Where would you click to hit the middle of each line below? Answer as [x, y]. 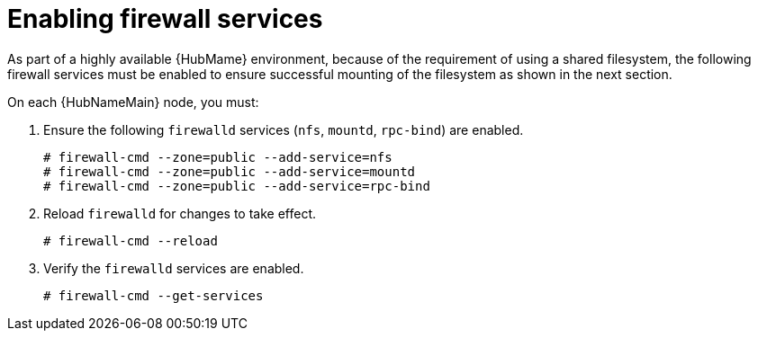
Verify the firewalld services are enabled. [174, 268]
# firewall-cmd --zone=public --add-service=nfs [218, 157]
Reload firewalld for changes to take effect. [180, 213]
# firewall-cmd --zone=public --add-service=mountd [230, 171]
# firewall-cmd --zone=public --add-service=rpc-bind [237, 186]
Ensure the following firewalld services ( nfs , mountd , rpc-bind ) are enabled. [284, 129]
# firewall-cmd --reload [131, 240]
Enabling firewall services [165, 19]
